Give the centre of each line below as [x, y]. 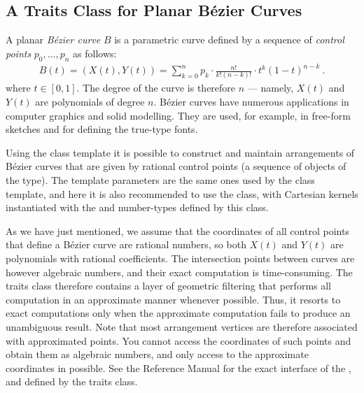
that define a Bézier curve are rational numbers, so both [126, 244]
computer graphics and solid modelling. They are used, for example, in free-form [178, 115]
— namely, [271, 88]
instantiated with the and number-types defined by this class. [137, 207]
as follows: [95, 53]
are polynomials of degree [90, 102]
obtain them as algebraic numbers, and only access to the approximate [157, 354]
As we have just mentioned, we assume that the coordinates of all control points [177, 230]
